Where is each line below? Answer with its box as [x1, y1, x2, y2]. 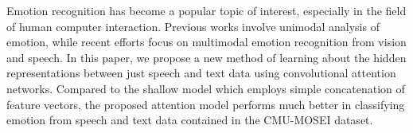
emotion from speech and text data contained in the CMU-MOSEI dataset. [6, 111, 373, 128]
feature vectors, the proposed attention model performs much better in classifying [6, 96, 405, 112]
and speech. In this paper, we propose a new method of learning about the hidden [6, 49, 407, 65]
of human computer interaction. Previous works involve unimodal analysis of [6, 18, 380, 34]
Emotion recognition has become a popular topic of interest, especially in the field [6, 2, 407, 18]
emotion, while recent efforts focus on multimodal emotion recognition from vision [6, 33, 407, 50]
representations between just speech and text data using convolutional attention [6, 65, 396, 81]
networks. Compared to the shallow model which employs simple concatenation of [6, 80, 405, 96]
